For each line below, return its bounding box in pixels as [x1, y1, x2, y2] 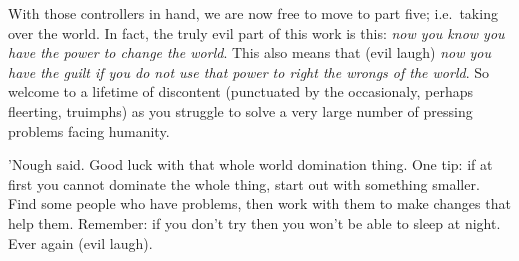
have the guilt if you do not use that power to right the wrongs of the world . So [8, 61, 489, 82]
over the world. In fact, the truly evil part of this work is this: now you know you [8, 22, 505, 43]
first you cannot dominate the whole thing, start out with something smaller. [8, 173, 480, 194]
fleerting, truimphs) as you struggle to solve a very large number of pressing [8, 100, 473, 121]
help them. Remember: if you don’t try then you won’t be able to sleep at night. [8, 212, 501, 233]
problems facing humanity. [8, 120, 170, 141]
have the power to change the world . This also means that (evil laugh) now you [8, 42, 492, 63]
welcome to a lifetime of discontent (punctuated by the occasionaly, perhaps [8, 81, 473, 102]
